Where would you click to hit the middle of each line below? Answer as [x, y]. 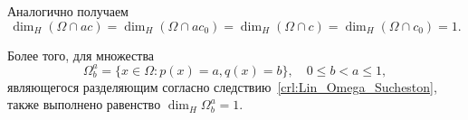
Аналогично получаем [68, 11]
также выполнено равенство [84, 104]
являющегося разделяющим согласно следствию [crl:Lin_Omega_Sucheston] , [222, 86]
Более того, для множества [81, 55]
